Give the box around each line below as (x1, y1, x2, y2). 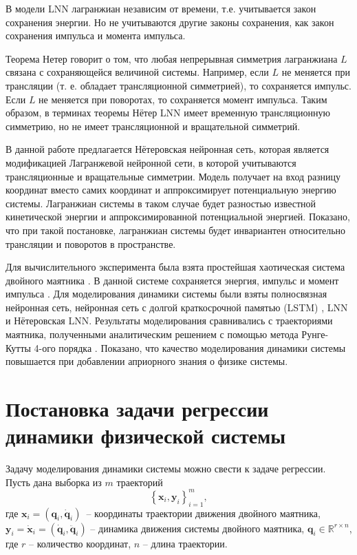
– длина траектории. (142, 536, 228, 550)
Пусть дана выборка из (6, 474, 102, 489)
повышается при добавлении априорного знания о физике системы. (6, 354, 288, 368)
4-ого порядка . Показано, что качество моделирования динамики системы (34, 340, 346, 355)
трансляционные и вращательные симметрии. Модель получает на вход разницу (6, 169, 341, 183)
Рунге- (301, 327, 329, 342)
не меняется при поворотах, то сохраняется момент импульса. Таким (39, 92, 327, 106)
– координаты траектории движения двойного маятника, (86, 505, 321, 520)
